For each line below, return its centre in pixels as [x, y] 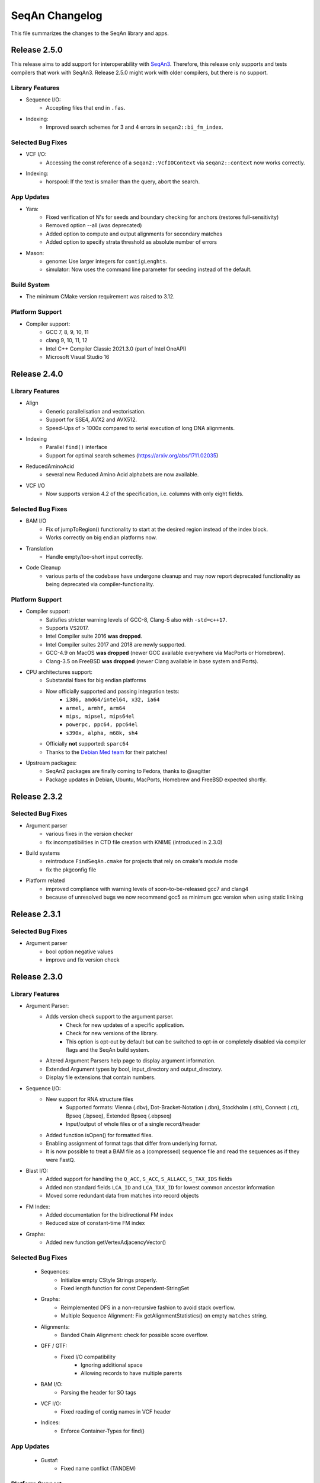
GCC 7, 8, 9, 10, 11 [67, 332]
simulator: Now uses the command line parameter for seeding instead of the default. [149, 269]
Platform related [45, 880]
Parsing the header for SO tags [98, 1393]
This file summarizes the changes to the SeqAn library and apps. [90, 33]
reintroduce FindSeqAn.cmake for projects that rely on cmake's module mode [142, 861]
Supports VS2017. [67, 628]
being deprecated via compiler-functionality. [100, 584]
